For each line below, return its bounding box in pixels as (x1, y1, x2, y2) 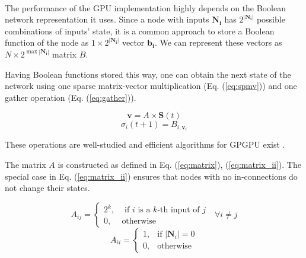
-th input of (157, 206, 200, 215)
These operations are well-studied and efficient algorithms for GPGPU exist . (5, 138, 285, 151)
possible (256, 13, 285, 26)
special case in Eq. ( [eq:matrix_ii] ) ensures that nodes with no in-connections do (5, 170, 298, 182)
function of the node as (5, 36, 89, 49)
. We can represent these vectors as (154, 36, 282, 49)
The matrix (5, 158, 46, 171)
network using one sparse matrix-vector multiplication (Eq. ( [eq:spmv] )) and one (5, 79, 297, 92)
